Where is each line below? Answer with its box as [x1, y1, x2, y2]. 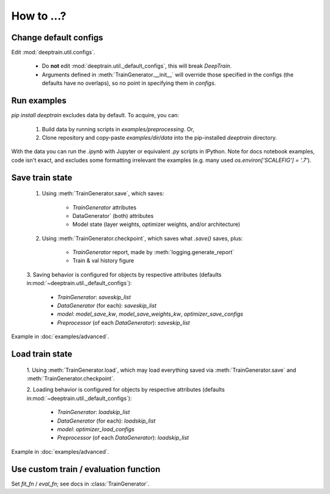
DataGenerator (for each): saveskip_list [57, 302, 157, 310]
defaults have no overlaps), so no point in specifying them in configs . [42, 79, 216, 87]
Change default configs [11, 32, 103, 43]
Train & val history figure [72, 257, 134, 264]
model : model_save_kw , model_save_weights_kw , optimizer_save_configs [57, 310, 244, 318]
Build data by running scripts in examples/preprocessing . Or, [42, 125, 195, 133]
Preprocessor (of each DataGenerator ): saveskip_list [57, 319, 190, 326]
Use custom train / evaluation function [11, 464, 161, 474]
